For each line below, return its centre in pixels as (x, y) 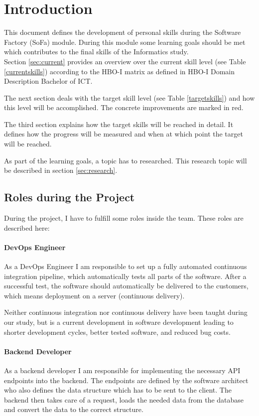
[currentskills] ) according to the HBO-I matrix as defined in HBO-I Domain (119, 71)
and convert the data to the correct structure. (74, 409)
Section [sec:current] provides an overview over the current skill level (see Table (125, 61)
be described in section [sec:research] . (61, 170)
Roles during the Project (69, 197)
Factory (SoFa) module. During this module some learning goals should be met (125, 42)
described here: (27, 227)
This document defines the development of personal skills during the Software (123, 32)
